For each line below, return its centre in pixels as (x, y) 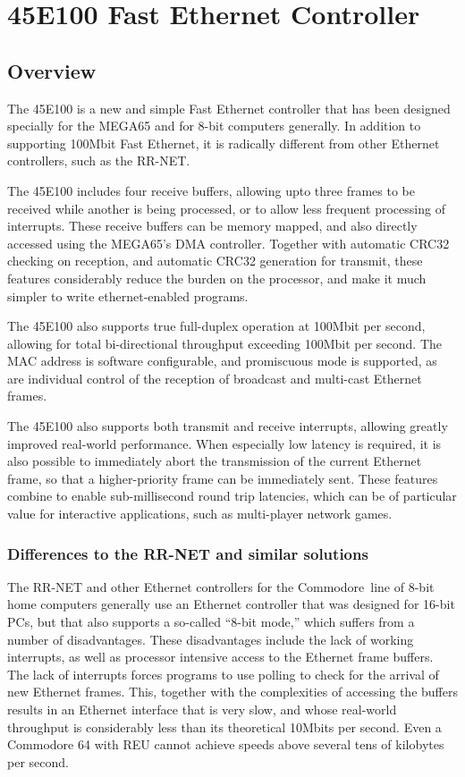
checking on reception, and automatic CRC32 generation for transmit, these (215, 261)
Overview (52, 70)
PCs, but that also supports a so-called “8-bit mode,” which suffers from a (211, 622)
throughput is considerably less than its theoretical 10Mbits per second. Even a (224, 726)
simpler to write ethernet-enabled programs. (128, 296)
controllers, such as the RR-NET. (99, 160)
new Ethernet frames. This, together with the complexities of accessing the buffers (232, 692)
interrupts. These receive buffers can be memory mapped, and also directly (212, 226)
